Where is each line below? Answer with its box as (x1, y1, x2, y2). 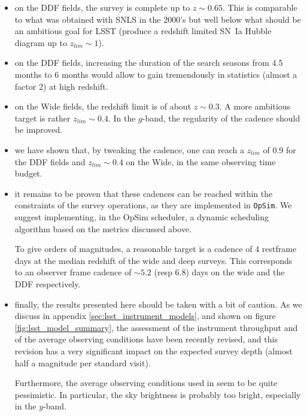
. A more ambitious (219, 100, 291, 113)
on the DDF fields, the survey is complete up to (14, 1, 190, 13)
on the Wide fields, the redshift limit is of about (14, 100, 192, 113)
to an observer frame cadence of (14, 266, 132, 278)
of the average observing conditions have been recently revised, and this (14, 333, 278, 345)
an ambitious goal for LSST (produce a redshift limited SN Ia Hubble (14, 25, 272, 37)
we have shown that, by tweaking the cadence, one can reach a (14, 143, 244, 156)
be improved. (14, 123, 63, 136)
